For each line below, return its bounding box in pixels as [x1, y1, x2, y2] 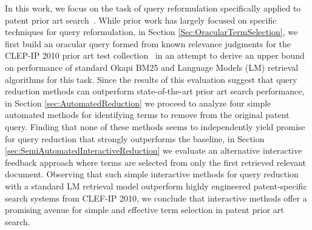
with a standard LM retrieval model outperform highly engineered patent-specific [5, 179, 307, 192]
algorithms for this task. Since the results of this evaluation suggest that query [5, 73, 297, 85]
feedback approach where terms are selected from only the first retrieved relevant [5, 156, 306, 168]
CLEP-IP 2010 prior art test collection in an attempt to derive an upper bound [5, 49, 305, 62]
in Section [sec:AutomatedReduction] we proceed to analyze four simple [5, 96, 271, 109]
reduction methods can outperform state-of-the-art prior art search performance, [5, 85, 305, 97]
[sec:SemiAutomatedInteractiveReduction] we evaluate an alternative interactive [5, 144, 302, 157]
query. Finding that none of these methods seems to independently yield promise [5, 120, 305, 133]
